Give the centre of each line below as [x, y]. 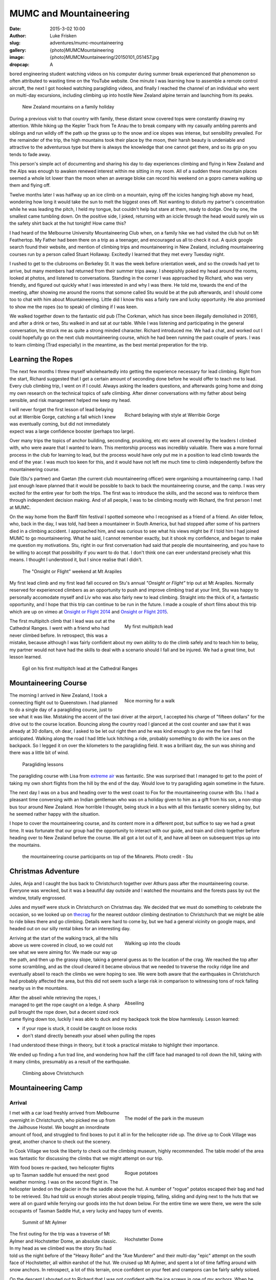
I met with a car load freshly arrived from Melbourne [64, 1113]
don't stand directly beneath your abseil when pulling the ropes [89, 1036]
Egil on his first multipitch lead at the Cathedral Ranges [80, 669]
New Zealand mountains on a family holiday [68, 107]
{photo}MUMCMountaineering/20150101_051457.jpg [105, 57]
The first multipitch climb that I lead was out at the [62, 621]
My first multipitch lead [149, 626]
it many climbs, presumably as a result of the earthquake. [70, 1061]
